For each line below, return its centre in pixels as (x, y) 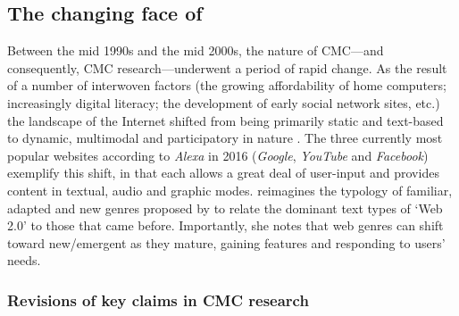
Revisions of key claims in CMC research (158, 299)
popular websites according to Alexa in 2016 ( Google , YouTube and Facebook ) (218, 155)
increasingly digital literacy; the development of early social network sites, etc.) (224, 102)
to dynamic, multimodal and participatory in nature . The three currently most (225, 138)
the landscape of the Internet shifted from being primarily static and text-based (225, 120)
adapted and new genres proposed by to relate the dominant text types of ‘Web (225, 208)
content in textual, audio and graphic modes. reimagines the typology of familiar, (230, 190)
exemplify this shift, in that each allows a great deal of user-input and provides (223, 173)
